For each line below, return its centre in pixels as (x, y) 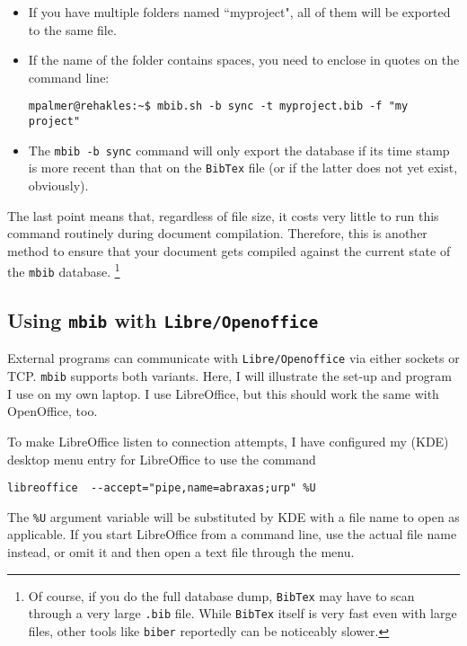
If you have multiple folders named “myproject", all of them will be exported (239, 12)
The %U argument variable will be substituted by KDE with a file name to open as (233, 516)
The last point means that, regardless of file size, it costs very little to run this (223, 215)
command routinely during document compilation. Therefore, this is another (217, 233)
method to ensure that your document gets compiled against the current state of (229, 250)
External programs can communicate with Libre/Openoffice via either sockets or (233, 358)
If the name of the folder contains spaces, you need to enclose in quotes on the (244, 60)
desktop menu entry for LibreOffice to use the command (162, 459)
